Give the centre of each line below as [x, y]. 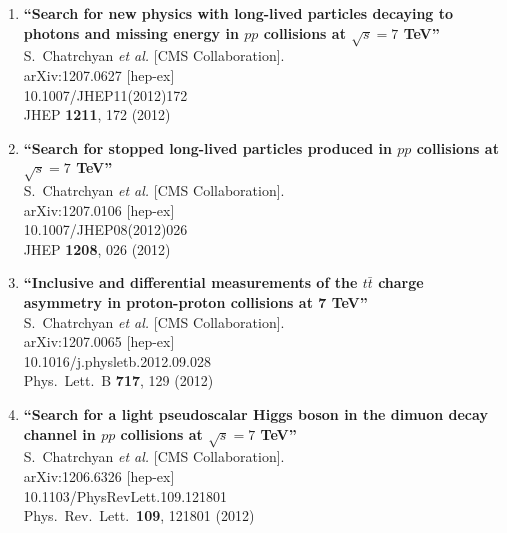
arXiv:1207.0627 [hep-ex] [99, 74]
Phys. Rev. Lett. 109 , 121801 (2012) [139, 515]
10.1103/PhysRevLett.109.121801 [125, 495]
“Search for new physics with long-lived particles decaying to [238, 13]
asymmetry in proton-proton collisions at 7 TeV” [195, 302]
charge [401, 282]
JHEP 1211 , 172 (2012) [97, 114]
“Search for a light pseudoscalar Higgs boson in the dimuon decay [255, 414]
